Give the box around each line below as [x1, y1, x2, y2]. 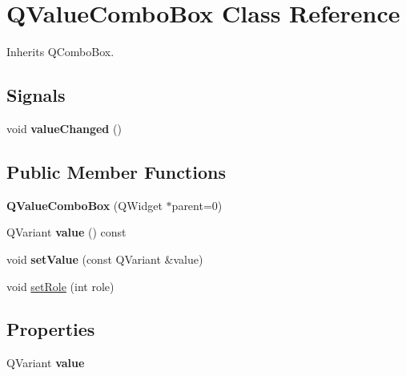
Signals [6, 83, 66, 107]
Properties [6, 317, 95, 342]
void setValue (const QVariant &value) [6, 250, 203, 267]
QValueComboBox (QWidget [6, 196, 163, 213]
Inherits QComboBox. [6, 43, 115, 60]
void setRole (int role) [6, 277, 115, 294]
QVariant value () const [6, 224, 127, 241]
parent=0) [171, 196, 223, 213]
